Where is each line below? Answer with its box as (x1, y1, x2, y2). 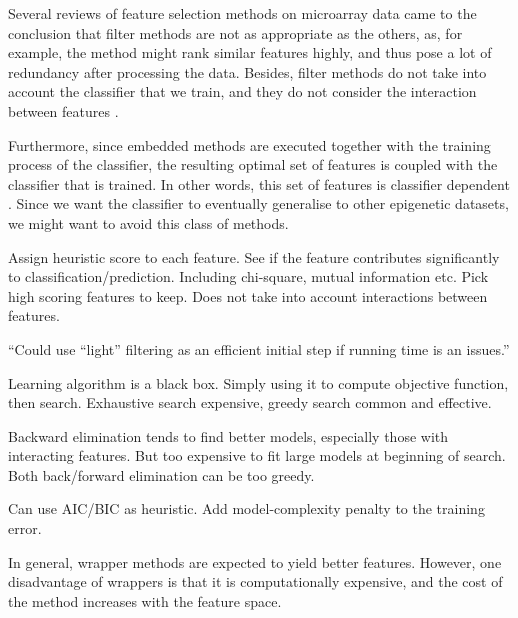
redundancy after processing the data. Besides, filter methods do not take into (8, 61, 487, 82)
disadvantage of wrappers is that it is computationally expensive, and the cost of (8, 571, 503, 592)
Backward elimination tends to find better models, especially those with (8, 425, 449, 446)
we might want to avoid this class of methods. (8, 212, 289, 233)
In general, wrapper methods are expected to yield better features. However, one (8, 551, 502, 572)
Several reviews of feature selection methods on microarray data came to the (8, 3, 477, 23)
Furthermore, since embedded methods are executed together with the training (8, 134, 491, 155)
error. (8, 518, 42, 539)
